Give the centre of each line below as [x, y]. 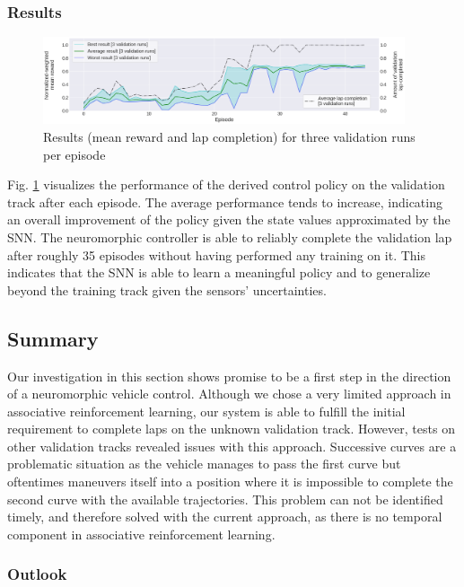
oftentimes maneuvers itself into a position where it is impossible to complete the [230, 482]
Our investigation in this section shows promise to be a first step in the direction [229, 376]
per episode [74, 154]
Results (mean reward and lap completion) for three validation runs [229, 136]
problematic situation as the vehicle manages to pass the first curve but [204, 464]
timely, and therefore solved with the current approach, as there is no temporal [225, 517]
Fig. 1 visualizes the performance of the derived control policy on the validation [226, 184]
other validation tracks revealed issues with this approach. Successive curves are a [232, 446]
